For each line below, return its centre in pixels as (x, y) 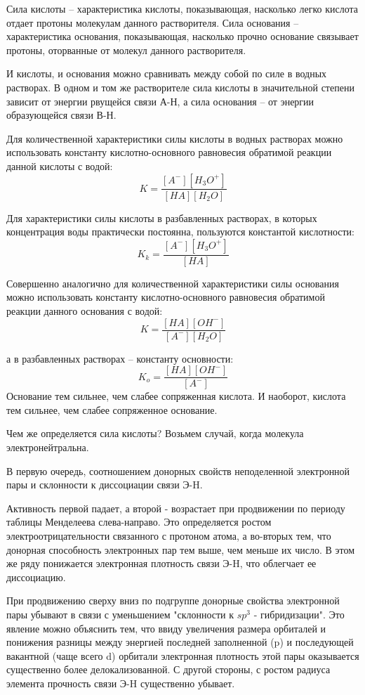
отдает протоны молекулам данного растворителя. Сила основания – (153, 22)
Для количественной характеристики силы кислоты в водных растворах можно (175, 138)
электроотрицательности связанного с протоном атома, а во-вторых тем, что (169, 536)
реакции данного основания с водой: (85, 310)
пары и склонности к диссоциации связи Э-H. (105, 485)
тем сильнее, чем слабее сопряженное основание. (112, 409)
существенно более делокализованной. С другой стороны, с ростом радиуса (168, 669)
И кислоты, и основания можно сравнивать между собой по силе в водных (167, 73)
